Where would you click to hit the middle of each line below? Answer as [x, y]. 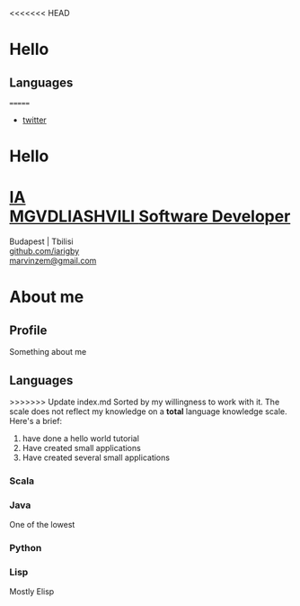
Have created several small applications [96, 457]
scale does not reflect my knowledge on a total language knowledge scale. [148, 411]
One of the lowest [42, 525]
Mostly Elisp [32, 592]
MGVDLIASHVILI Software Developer [150, 217]
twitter [34, 120]
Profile [28, 330]
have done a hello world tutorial [80, 438]
